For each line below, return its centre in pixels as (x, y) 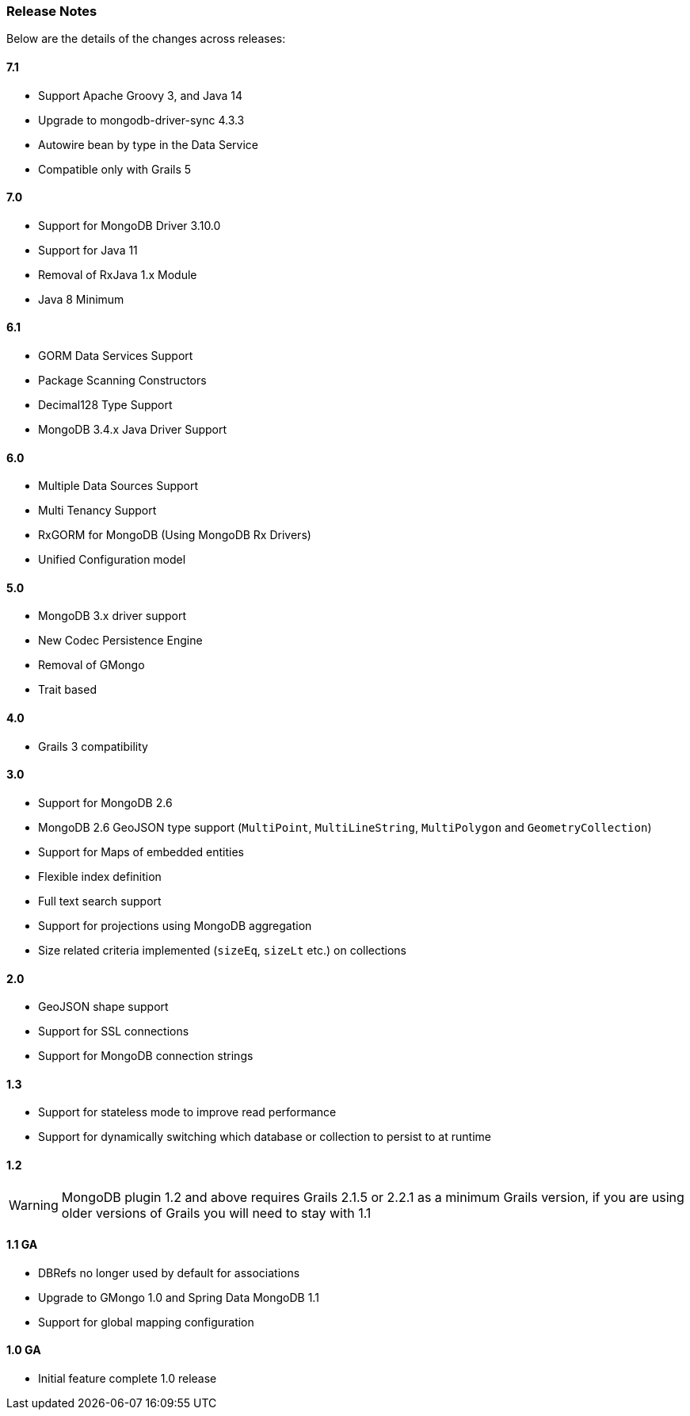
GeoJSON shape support (103, 1007)
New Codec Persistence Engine (120, 641)
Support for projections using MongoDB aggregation (175, 925)
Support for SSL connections (114, 1031)
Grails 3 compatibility (93, 746)
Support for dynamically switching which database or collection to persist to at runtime (265, 1137)
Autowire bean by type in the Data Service (148, 144)
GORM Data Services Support (116, 356)
